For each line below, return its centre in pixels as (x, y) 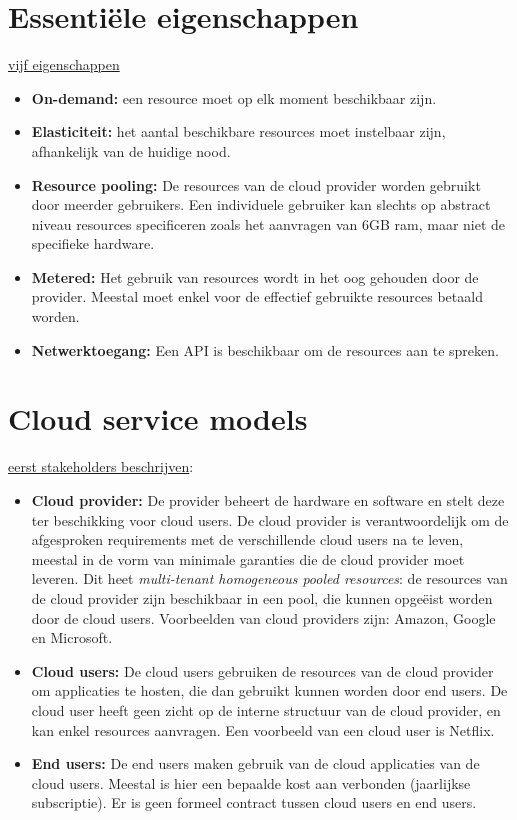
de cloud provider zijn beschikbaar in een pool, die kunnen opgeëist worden (262, 597)
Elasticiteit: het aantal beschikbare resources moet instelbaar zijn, (238, 131)
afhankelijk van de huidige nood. (131, 150)
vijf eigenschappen (64, 64)
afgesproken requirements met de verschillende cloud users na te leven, (247, 539)
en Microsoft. (72, 637)
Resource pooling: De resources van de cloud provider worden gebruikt (256, 184)
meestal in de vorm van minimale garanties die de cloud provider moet (248, 558)
